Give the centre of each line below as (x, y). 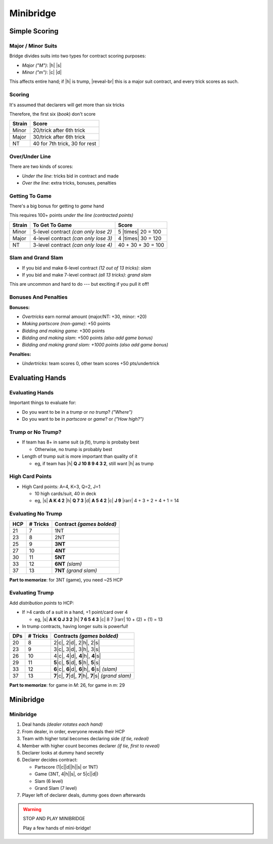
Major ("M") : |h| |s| (42, 65)
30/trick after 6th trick (59, 137)
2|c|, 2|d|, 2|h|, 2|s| (77, 643)
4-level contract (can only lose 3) (73, 238)
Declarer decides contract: (50, 760)
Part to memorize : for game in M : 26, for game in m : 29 (67, 685)
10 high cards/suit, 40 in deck (65, 494)
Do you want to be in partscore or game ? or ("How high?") (83, 419)
